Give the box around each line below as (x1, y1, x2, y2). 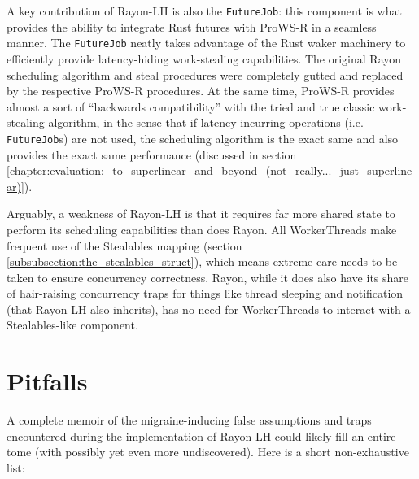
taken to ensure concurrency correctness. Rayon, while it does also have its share (7, 268, 409, 285)
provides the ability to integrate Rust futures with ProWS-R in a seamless (7, 18, 377, 35)
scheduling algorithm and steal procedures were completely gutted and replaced (7, 66, 404, 83)
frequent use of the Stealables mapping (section (7, 237, 242, 254)
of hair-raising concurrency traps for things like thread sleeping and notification (7, 285, 404, 302)
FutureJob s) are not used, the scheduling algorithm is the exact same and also (7, 129, 399, 146)
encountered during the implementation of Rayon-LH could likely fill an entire (7, 427, 396, 444)
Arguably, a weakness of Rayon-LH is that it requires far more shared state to (7, 205, 395, 222)
